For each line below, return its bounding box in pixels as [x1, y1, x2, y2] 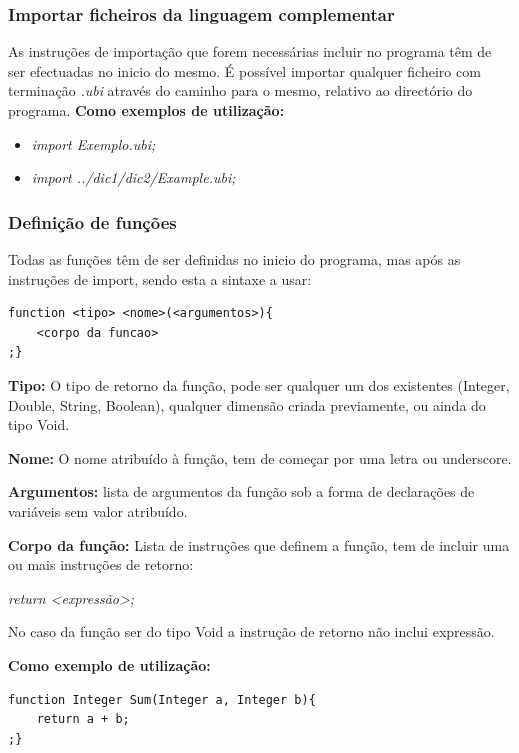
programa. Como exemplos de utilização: [8, 100, 285, 120]
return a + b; [36, 712, 130, 727]
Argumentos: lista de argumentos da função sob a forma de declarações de [8, 481, 475, 502]
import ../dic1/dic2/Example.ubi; [31, 167, 236, 188]
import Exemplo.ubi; [31, 133, 156, 154]
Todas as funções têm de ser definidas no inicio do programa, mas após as [8, 249, 461, 269]
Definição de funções [8, 209, 177, 234]
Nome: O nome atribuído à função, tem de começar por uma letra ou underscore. [8, 447, 512, 468]
